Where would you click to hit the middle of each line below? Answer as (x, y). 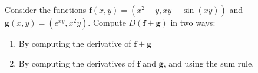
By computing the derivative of (75, 43)
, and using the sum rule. (209, 63)
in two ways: (193, 22)
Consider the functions (46, 9)
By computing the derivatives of (77, 63)
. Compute (107, 22)
